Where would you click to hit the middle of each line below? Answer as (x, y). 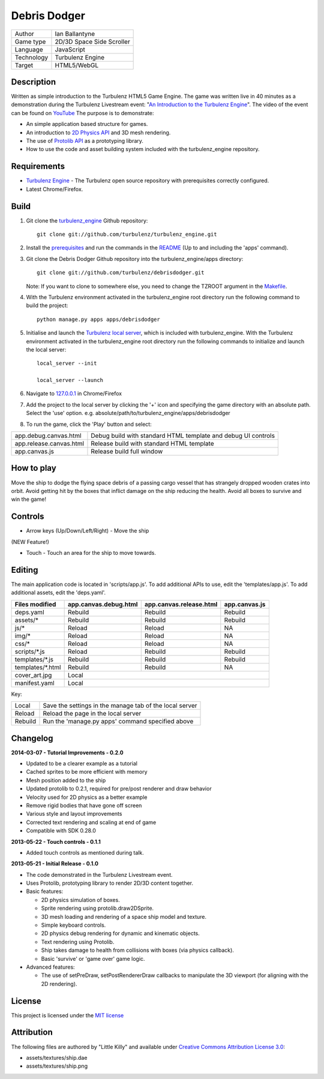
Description (34, 82)
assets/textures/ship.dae (57, 1057)
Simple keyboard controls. (73, 925)
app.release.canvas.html (49, 444)
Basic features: (45, 891)
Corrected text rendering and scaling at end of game (91, 822)
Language (29, 49)
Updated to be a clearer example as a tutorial (82, 764)
